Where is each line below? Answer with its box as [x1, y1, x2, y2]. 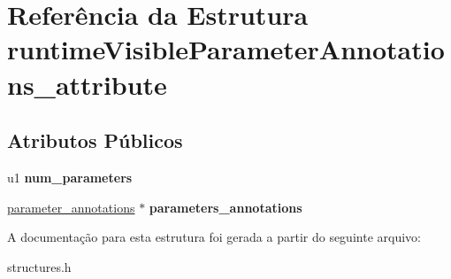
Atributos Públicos [7, 127, 183, 154]
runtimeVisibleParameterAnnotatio [7, 31, 445, 67]
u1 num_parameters [7, 167, 133, 186]
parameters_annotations [149, 198, 302, 216]
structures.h [7, 257, 72, 275]
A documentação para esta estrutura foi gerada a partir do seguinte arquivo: [7, 228, 421, 246]
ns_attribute [7, 66, 167, 102]
